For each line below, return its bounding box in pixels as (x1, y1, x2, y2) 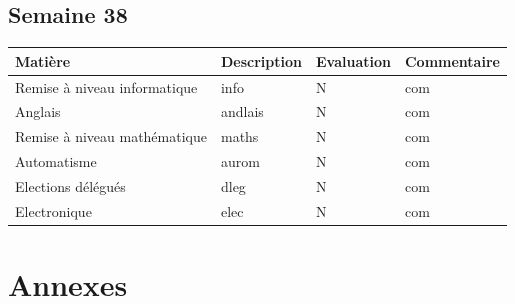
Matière (15, 50, 71, 71)
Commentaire (404, 50, 500, 71)
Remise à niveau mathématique (15, 126, 207, 147)
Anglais (15, 101, 61, 122)
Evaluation (315, 50, 391, 71)
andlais (220, 101, 264, 122)
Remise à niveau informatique (15, 76, 198, 97)
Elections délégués (15, 175, 126, 196)
